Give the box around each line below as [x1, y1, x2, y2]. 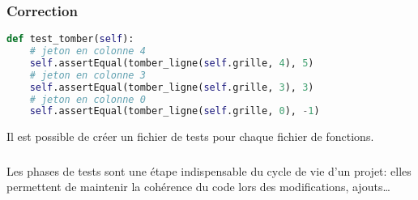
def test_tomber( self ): [6, 33, 134, 45]
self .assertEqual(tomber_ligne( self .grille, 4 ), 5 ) [29, 57, 314, 69]
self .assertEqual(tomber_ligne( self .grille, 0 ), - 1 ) [29, 105, 320, 117]
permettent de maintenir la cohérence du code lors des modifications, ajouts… [6, 178, 390, 195]
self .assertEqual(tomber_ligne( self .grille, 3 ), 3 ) [29, 81, 314, 93]
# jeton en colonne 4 [29, 45, 146, 57]
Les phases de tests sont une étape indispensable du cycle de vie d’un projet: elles [6, 162, 412, 179]
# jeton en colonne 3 [29, 69, 146, 81]
